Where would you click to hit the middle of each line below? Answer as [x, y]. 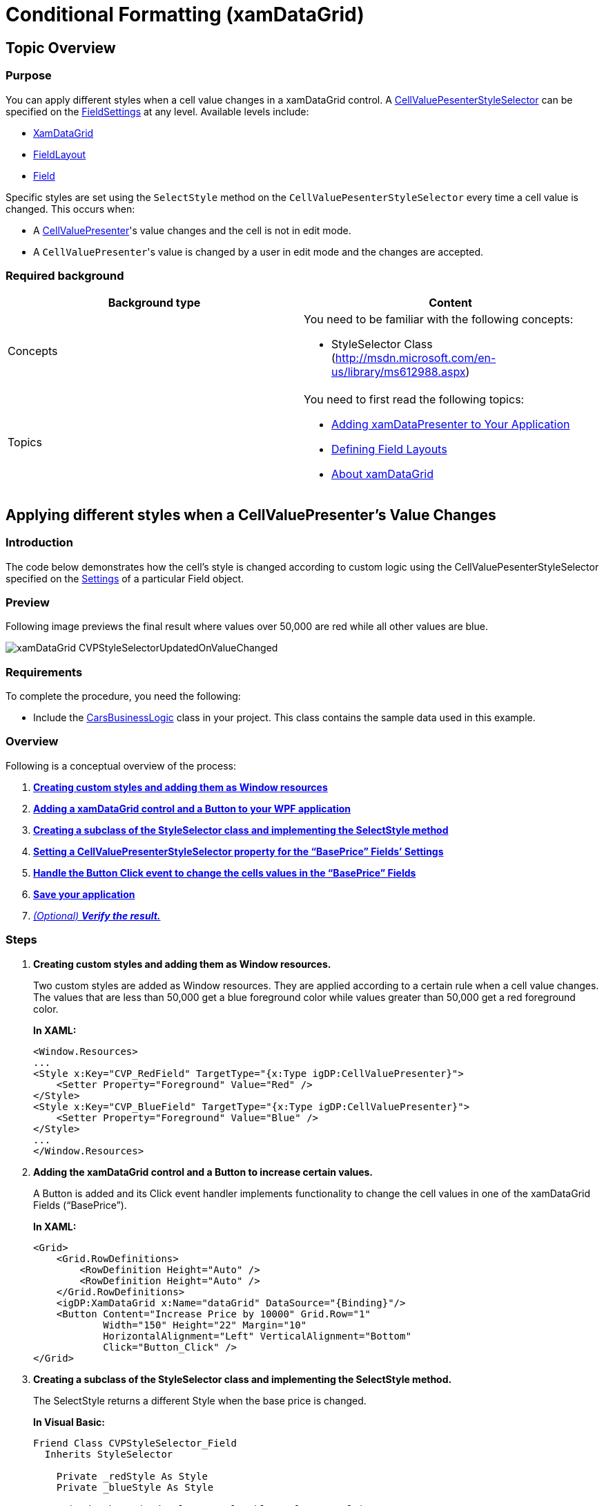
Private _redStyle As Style [132, 1476]
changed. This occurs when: [70, 209]
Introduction [39, 543]
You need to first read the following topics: [414, 400]
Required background [65, 275]
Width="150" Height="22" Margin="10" [205, 1325]
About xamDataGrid [382, 474]
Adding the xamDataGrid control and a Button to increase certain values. [203, 1172]
